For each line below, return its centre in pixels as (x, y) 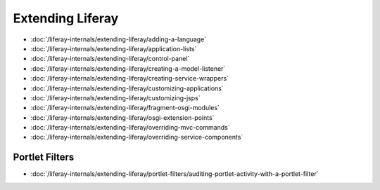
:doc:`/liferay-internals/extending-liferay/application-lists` (114, 48)
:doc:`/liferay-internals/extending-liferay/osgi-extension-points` (122, 117)
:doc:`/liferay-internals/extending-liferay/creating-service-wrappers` (129, 79)
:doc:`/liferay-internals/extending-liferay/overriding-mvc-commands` (130, 128)
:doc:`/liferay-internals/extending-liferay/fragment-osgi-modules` (125, 108)
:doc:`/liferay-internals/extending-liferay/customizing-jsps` (115, 97)
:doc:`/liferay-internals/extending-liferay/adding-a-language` (119, 39)
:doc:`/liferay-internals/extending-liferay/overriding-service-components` (137, 137)
